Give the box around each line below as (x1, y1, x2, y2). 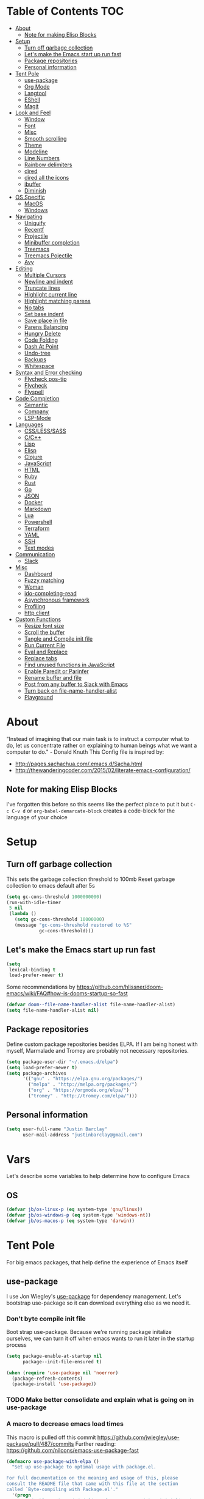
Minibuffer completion (24, 238, 80, 246)
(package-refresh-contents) (12, 1376, 83, 1382)
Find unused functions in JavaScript (24, 661, 115, 668)
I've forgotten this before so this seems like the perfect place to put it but (6, 800, 189, 808)
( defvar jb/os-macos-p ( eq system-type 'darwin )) (6, 1218, 135, 1224)
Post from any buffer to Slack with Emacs (24, 680, 128, 688)
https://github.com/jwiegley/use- (97, 1434, 180, 1441)
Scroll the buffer (24, 628, 65, 636)
